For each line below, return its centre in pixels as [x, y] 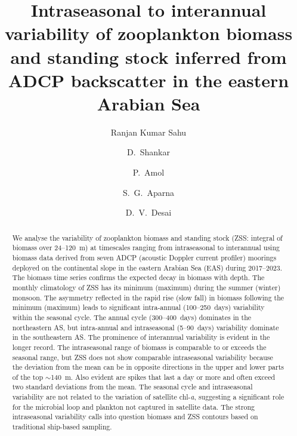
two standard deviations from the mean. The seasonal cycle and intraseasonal [132, 387]
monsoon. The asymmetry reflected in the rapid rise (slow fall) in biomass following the [148, 297]
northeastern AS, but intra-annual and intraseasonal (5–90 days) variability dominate [146, 327]
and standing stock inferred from [148, 56]
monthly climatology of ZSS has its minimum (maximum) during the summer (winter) [146, 287]
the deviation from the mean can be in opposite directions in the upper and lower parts [148, 367]
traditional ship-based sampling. [62, 427]
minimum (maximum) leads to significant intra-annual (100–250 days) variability [138, 307]
